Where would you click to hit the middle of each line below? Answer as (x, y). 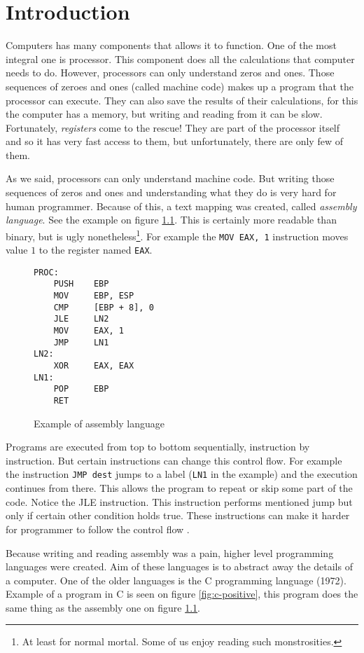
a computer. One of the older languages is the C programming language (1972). (176, 580)
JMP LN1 (81, 342)
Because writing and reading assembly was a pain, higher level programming (170, 552)
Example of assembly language (99, 423)
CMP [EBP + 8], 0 (104, 307)
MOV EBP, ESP (94, 296)
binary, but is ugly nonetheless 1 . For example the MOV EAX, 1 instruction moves (177, 235)
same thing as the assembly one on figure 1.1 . (103, 607)
